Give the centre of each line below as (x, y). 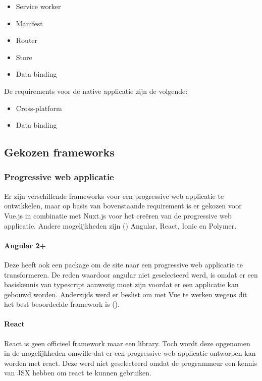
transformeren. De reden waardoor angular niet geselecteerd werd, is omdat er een (131, 274)
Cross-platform (39, 108)
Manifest (29, 23)
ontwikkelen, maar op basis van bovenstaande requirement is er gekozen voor (123, 206)
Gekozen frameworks (59, 152)
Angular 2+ (25, 245)
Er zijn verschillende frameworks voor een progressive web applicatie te (114, 196)
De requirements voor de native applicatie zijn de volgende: (96, 91)
